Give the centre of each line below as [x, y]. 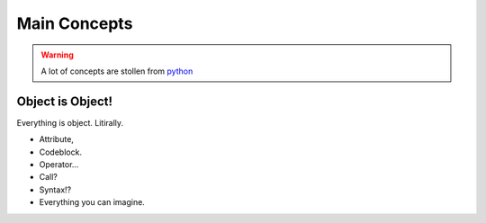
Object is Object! [64, 101]
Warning [57, 55]
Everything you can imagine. [92, 202]
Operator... [59, 165]
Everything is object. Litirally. [70, 122]
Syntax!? [55, 190]
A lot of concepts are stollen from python [117, 71]
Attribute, [56, 139]
